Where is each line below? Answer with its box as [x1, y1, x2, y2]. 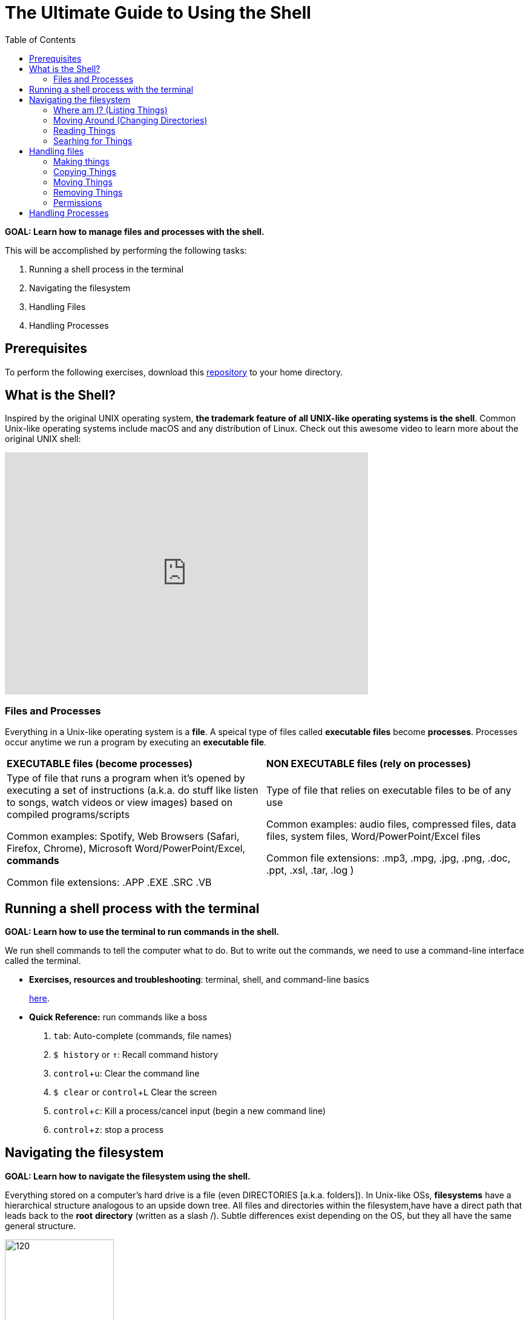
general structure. [5, 1220, 76, 1231]
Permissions [53, 197, 102, 208]
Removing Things [53, 186, 123, 197]
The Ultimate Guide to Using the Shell [5, 2, 311, 23]
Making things [53, 156, 110, 167]
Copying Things [53, 166, 116, 177]
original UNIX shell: [5, 434, 81, 444]
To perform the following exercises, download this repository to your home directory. [5, 366, 343, 377]
